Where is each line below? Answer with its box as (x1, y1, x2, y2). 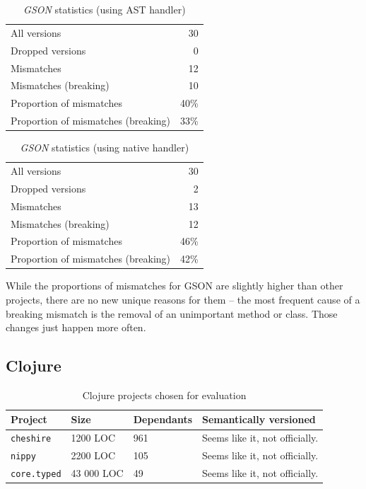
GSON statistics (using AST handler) (23, 2, 186, 16)
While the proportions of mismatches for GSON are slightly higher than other (6, 278, 343, 293)
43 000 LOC (71, 466, 124, 481)
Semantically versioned (202, 412, 316, 427)
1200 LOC (71, 430, 116, 445)
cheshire (11, 434, 52, 444)
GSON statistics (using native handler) (20, 140, 189, 155)
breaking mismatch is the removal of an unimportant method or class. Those (6, 306, 338, 321)
